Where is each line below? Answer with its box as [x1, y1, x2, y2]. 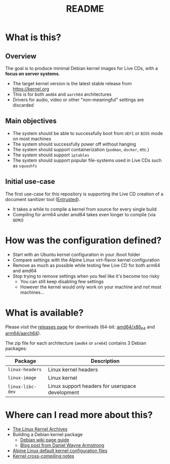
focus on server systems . [5, 71, 60, 77]
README [66, 3, 104, 15]
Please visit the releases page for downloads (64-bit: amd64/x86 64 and [5, 323, 155, 331]
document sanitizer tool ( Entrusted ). [5, 196, 80, 202]
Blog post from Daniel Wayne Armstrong [20, 442, 105, 448]
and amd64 [12, 268, 37, 274]
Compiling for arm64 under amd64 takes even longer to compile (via [12, 211, 156, 217]
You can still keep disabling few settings [20, 278, 104, 284]
